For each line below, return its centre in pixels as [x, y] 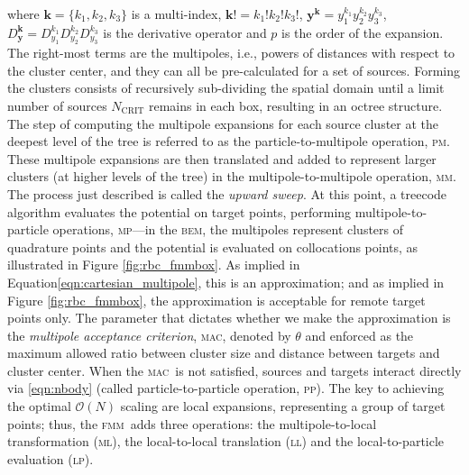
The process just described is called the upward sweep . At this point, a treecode [227, 193]
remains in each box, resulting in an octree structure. [295, 105]
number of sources [57, 105]
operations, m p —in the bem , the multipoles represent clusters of [228, 229]
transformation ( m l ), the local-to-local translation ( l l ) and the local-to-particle [226, 441]
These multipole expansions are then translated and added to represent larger [222, 158]
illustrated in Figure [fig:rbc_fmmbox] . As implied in [154, 265]
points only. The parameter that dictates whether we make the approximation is [229, 318]
